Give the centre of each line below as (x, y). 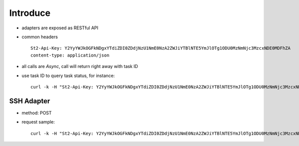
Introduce (30, 13)
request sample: (38, 122)
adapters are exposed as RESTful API (60, 28)
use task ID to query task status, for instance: (68, 75)
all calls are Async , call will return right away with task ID (80, 67)
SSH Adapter (30, 101)
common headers (40, 37)
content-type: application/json (70, 55)
